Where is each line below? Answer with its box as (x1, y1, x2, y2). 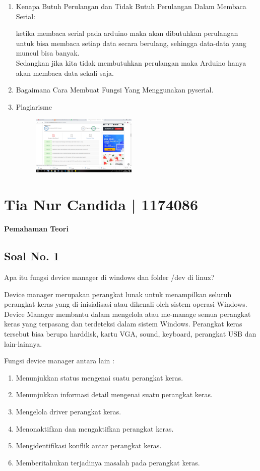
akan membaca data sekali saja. (16, 67, 114, 78)
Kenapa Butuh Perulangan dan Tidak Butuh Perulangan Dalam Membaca (16, 1, 246, 11)
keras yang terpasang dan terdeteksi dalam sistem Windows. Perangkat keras (4, 318, 242, 329)
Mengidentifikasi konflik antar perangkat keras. (16, 440, 162, 451)
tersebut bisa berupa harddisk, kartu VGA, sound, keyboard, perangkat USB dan (4, 328, 256, 339)
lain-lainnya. (4, 338, 42, 349)
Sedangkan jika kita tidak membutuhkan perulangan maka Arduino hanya (16, 57, 246, 68)
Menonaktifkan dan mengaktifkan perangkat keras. (16, 423, 174, 434)
